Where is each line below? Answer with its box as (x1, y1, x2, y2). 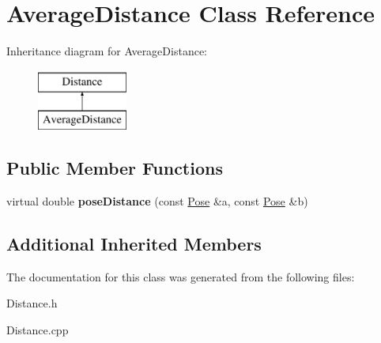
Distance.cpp (6, 322, 69, 338)
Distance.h (6, 295, 58, 311)
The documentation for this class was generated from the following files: (6, 268, 355, 285)
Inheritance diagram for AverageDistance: (6, 43, 207, 59)
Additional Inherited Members (6, 232, 262, 256)
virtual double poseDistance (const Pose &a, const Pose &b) (6, 193, 308, 209)
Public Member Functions (6, 156, 223, 180)
